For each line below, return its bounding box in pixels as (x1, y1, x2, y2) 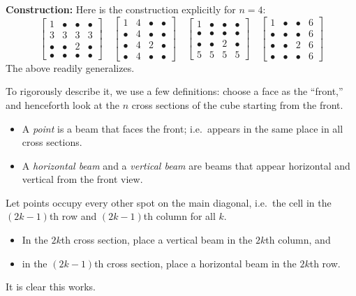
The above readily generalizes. (6, 60, 135, 75)
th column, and (265, 232, 331, 247)
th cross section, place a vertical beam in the (61, 232, 253, 247)
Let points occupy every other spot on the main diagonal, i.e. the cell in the (6, 195, 332, 209)
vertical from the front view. (22, 172, 143, 186)
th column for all (143, 209, 216, 223)
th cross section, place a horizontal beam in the (94, 256, 297, 270)
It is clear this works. (6, 279, 96, 294)
